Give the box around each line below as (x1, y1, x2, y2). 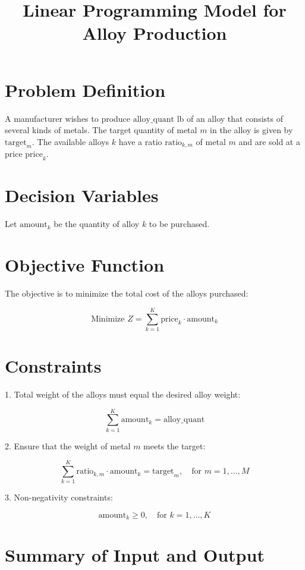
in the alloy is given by (210, 124, 293, 136)
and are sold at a (238, 135, 300, 147)
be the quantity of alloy (54, 218, 140, 230)
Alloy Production (82, 21, 227, 45)
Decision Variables (5, 183, 159, 207)
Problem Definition (5, 77, 166, 102)
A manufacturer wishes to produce (5, 112, 131, 124)
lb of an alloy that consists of (177, 112, 283, 124)
